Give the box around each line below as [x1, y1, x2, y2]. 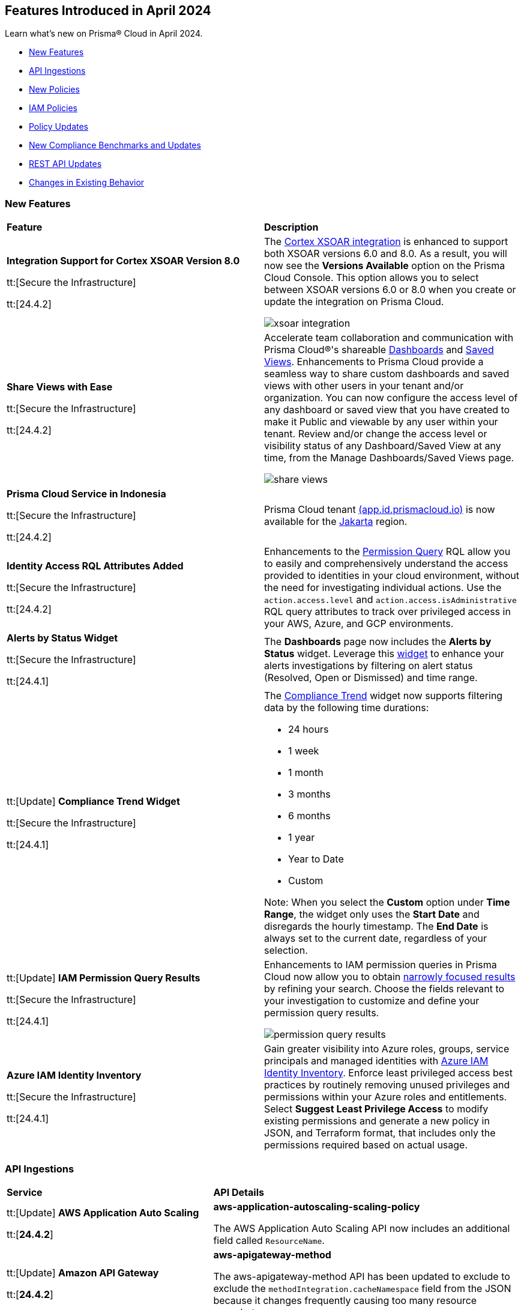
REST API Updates [29, 159, 102, 169]
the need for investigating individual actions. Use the [264, 581, 502, 594]
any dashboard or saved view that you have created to [264, 404, 510, 416]
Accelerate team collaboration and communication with [264, 332, 514, 344]
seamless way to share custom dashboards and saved [264, 368, 510, 380]
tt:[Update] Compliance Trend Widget [7, 795, 180, 808]
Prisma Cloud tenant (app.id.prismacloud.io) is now [264, 503, 495, 516]
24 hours [288, 723, 329, 736]
